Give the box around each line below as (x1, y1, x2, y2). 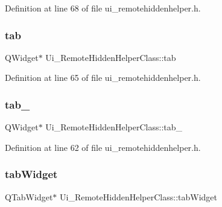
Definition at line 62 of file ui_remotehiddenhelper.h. (5, 141, 201, 153)
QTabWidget (5, 190, 53, 203)
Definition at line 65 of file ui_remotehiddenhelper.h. (5, 71, 201, 84)
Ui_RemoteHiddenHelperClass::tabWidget (60, 190, 217, 203)
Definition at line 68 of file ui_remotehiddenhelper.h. (5, 2, 201, 14)
